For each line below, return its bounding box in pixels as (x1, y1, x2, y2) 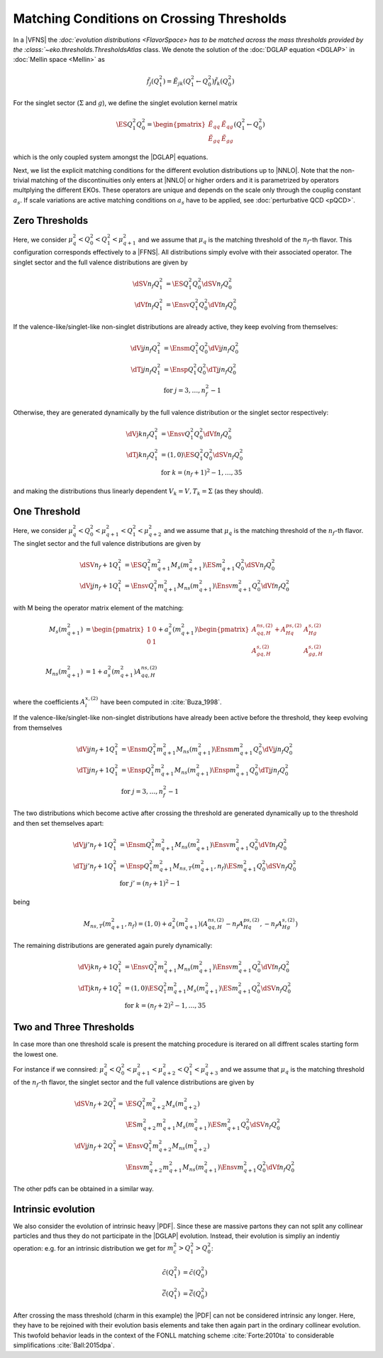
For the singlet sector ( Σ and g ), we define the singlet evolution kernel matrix (13, 98, 238, 107)
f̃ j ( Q (146, 77, 160, 87)
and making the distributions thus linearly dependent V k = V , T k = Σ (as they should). (13, 487, 264, 497)
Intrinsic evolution (13, 1203, 96, 1215)
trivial (13, 176, 30, 184)
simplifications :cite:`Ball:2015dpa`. (13, 1341, 115, 1349)
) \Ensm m (211, 745, 240, 753)
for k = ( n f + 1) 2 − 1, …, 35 (160, 467, 243, 478)
